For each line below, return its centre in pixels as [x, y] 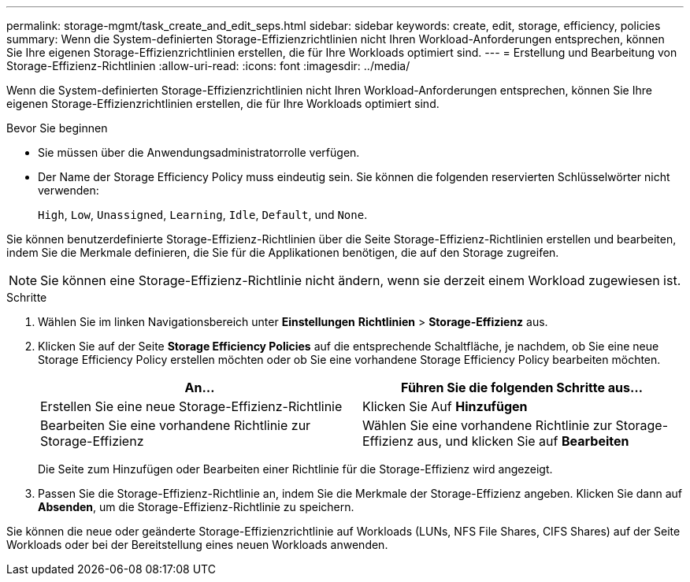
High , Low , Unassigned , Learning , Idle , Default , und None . [203, 215]
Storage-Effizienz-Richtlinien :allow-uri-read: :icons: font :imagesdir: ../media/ [208, 66]
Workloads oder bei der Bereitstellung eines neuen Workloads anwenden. [197, 545]
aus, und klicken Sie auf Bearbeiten [523, 441]
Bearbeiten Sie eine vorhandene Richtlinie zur [176, 425]
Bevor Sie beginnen [57, 128]
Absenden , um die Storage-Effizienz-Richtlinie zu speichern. [196, 507]
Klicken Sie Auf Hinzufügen [445, 406]
